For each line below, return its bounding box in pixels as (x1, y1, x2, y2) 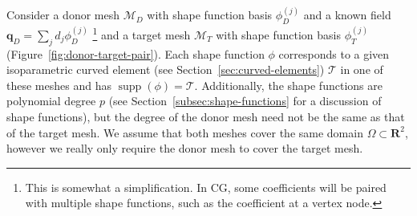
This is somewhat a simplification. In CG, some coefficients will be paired (25, 178, 387, 195)
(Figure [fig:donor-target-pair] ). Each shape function (6, 45, 265, 62)
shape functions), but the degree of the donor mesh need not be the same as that (6, 108, 405, 125)
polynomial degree (6, 92, 96, 109)
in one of (340, 61, 383, 78)
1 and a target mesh (92, 24, 191, 43)
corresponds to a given (278, 45, 390, 62)
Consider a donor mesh (6, 6, 120, 23)
